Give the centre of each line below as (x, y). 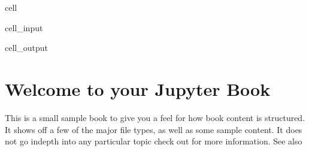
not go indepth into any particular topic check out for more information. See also (154, 141)
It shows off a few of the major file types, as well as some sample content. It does (154, 129)
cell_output (26, 48)
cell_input (24, 27)
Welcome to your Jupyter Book (138, 88)
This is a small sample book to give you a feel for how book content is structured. (155, 117)
